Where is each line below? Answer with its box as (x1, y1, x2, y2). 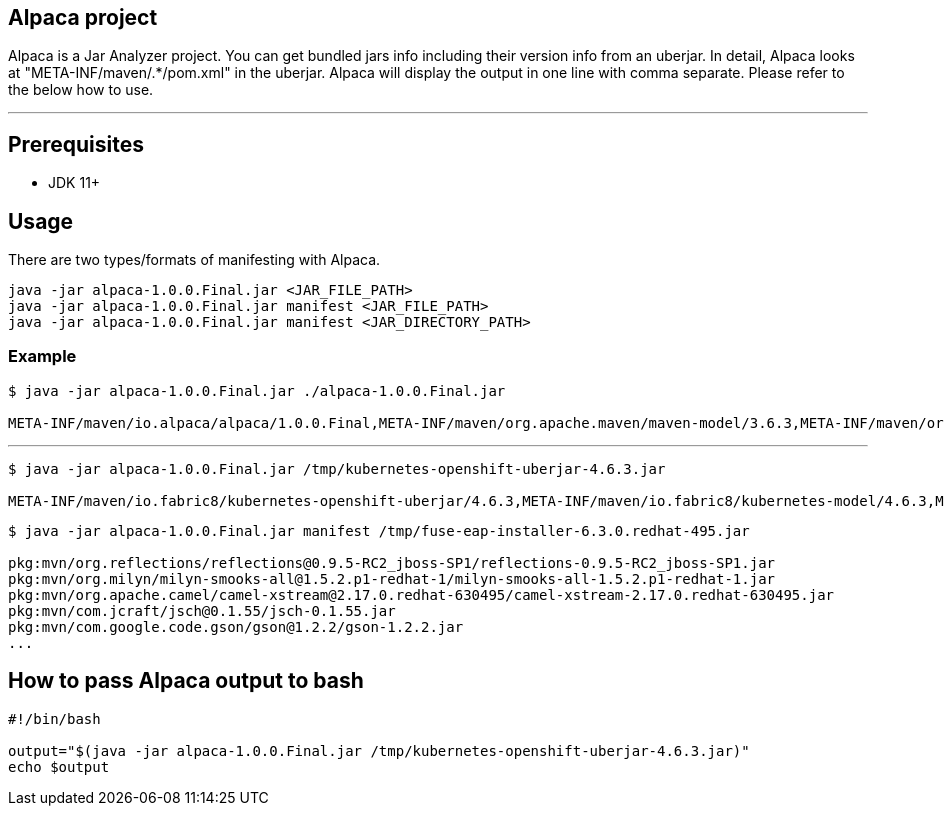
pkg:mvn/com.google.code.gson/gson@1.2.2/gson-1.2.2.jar (8, 618, 464, 635)
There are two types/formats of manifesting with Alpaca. (8, 251, 381, 269)
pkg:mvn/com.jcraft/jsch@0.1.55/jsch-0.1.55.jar (8, 602, 396, 619)
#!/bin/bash (8, 710, 101, 727)
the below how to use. (8, 81, 154, 99)
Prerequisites (8, 131, 144, 157)
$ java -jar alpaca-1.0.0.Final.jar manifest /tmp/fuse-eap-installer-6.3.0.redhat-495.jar (8, 522, 750, 539)
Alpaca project (8, 5, 158, 30)
